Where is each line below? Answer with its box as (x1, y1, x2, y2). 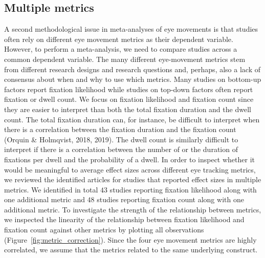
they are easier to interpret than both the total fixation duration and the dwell (4, 103, 251, 114)
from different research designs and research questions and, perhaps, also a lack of (4, 63, 260, 74)
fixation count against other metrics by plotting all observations (4, 224, 204, 235)
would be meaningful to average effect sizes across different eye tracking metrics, (4, 164, 256, 175)
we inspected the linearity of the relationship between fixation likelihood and (4, 214, 245, 225)
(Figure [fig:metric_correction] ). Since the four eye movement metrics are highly (4, 234, 257, 245)
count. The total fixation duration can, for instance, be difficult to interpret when (4, 114, 260, 124)
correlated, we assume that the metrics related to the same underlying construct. (4, 244, 258, 255)
